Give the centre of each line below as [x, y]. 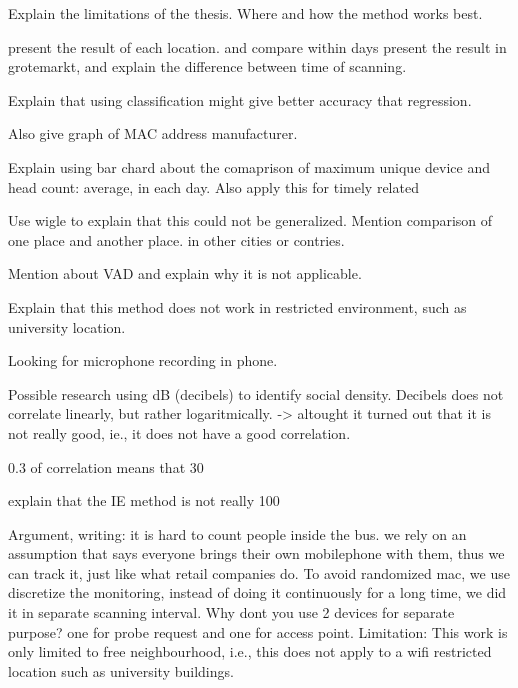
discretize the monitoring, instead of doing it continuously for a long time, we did [257, 592]
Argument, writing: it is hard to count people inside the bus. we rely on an [237, 533]
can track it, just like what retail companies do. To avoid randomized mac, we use [259, 572]
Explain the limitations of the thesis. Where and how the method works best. [245, 13]
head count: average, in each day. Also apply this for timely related [213, 186]
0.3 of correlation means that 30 [106, 466]
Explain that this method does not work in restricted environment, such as [237, 306]
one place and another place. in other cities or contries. [176, 239]
